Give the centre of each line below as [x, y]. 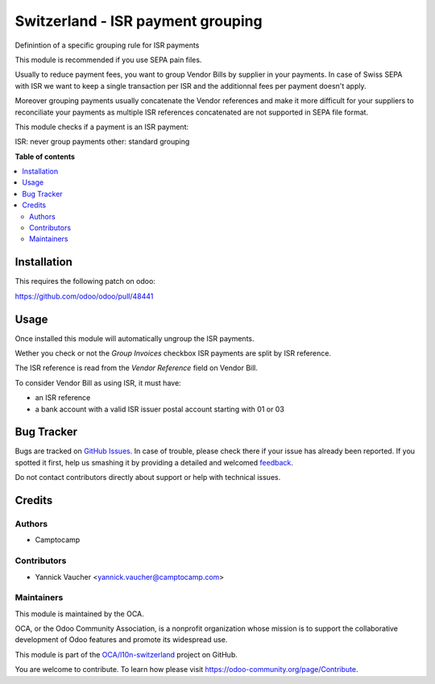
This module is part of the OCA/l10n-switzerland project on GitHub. [126, 654]
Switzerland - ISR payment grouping [139, 21]
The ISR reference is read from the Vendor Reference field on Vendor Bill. [136, 368]
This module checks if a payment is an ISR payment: [102, 127]
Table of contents [45, 156]
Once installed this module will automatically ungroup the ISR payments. [135, 338]
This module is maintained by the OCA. [79, 614]
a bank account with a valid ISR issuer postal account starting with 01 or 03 [160, 409]
